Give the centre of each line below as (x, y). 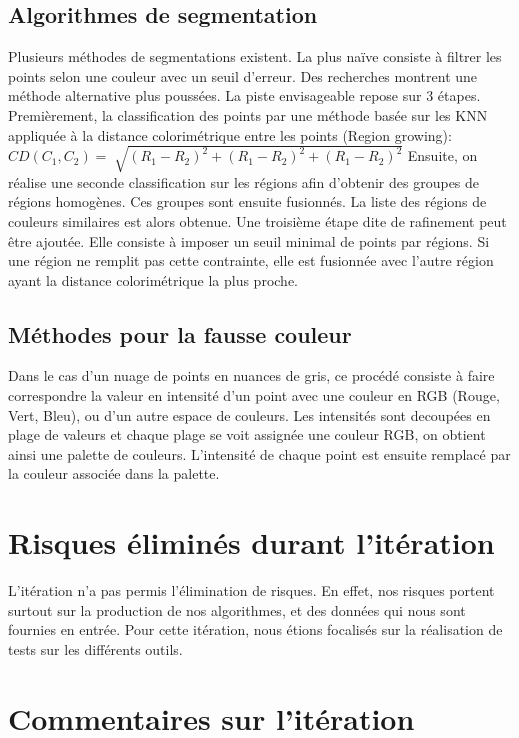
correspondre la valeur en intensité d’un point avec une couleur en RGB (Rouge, (254, 395)
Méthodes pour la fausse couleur (180, 333)
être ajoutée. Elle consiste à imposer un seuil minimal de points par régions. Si (249, 240)
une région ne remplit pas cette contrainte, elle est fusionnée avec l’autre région (251, 260)
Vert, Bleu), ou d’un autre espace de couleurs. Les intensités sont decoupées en (249, 414)
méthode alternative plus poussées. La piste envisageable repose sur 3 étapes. (244, 95)
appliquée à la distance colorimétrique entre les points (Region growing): (230, 134)
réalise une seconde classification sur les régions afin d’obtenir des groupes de (244, 181)
